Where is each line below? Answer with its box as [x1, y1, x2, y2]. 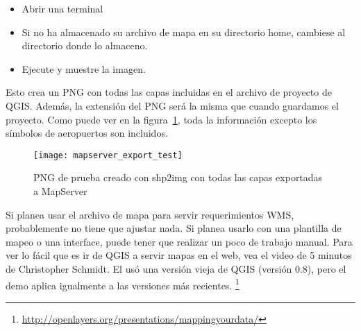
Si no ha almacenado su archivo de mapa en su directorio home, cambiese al [22, 24, 346, 39]
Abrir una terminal [22, 1, 103, 15]
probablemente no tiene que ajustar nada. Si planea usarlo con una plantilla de [6, 221, 342, 235]
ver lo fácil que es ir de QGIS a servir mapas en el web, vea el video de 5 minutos [6, 248, 352, 262]
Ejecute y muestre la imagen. [22, 61, 146, 76]
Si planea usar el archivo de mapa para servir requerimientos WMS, [6, 207, 294, 221]
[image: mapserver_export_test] [33, 150, 183, 160]
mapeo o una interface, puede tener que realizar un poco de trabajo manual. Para [6, 234, 353, 248]
